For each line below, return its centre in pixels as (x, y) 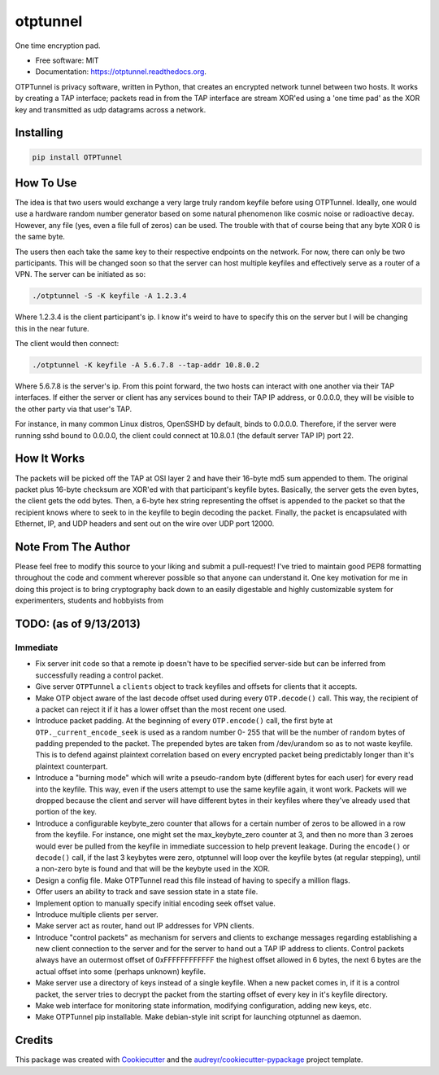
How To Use (46, 183)
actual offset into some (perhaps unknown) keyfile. (121, 971)
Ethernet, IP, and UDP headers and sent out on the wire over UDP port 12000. (145, 524)
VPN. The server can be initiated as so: (80, 274)
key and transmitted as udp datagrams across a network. (111, 109)
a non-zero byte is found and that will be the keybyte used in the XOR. (152, 869)
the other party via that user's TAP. (74, 409)
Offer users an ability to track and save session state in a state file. (147, 892)
